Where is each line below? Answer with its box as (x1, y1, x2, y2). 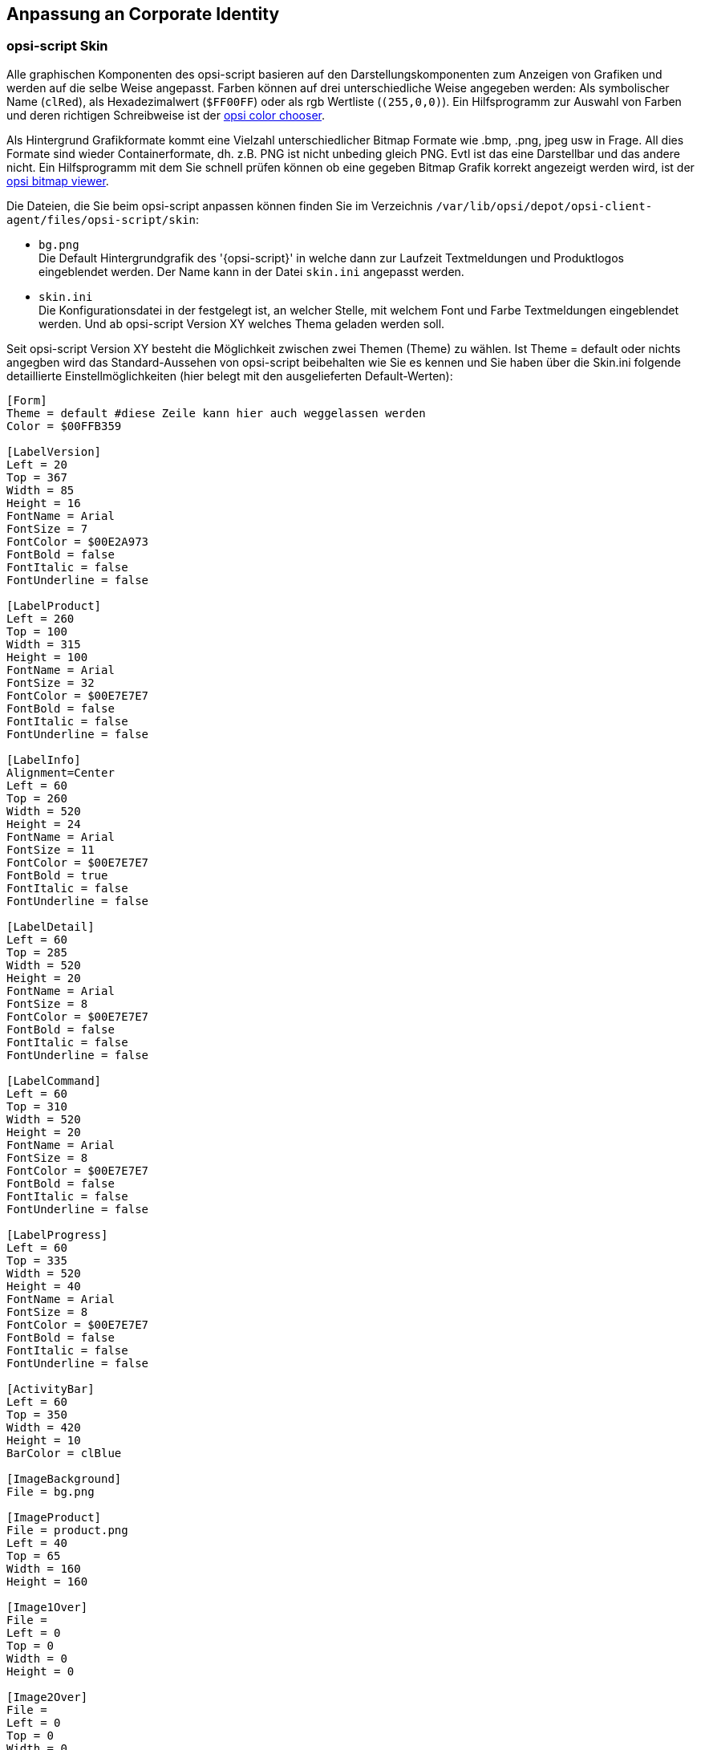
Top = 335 (6, 1253, 67, 1267)
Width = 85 (6, 483, 75, 497)
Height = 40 (6, 1279, 81, 1293)
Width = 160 (6, 1561, 81, 1575)
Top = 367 (6, 470, 67, 484)
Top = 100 (6, 624, 67, 638)
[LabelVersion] (6, 445, 102, 458)
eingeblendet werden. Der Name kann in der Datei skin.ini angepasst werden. (38, 264, 464, 278)
